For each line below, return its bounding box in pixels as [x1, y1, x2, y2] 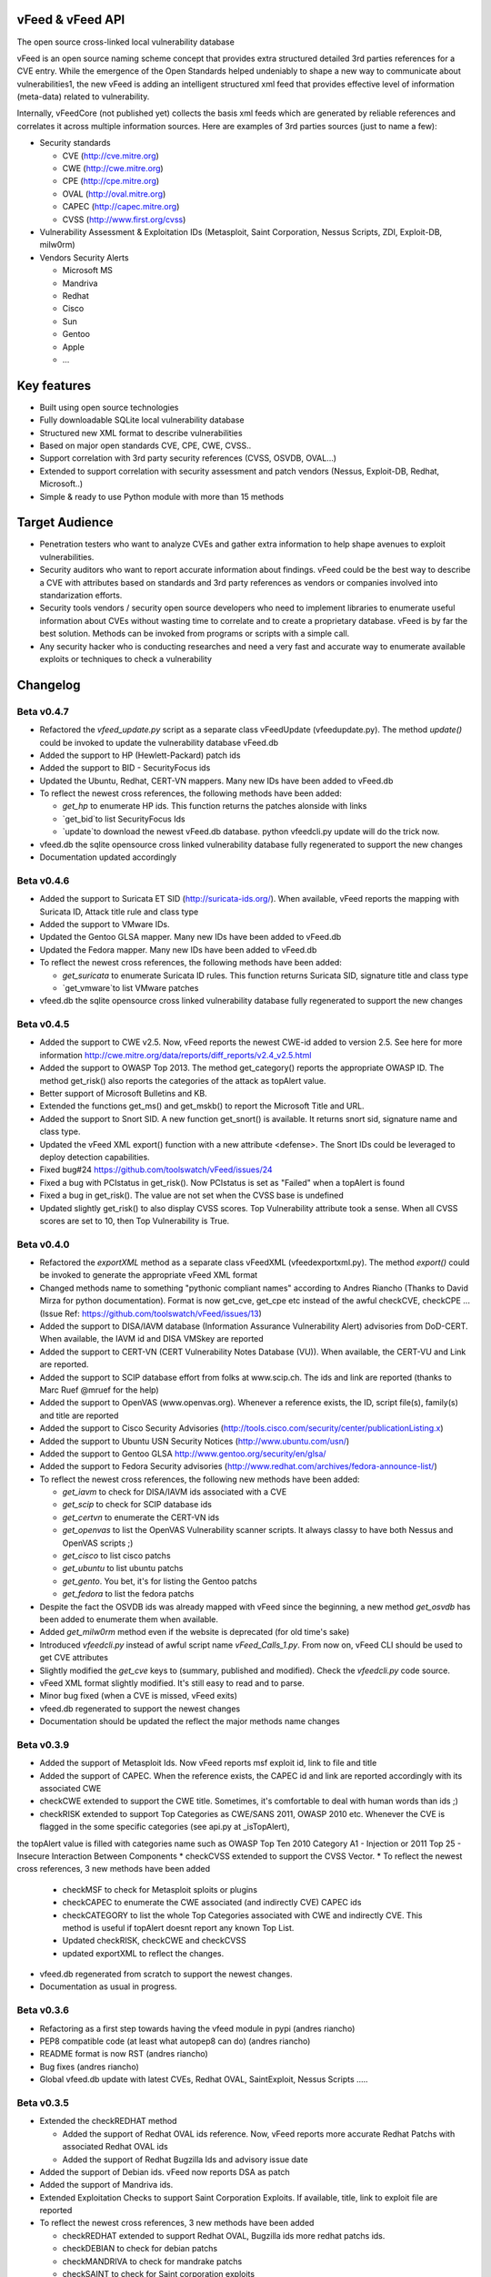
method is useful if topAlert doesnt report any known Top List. [62, 1922, 295, 1933]
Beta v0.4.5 [16, 1018, 70, 1031]
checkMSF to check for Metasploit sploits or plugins [62, 1884, 258, 1894]
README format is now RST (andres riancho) [39, 2048, 208, 2059]
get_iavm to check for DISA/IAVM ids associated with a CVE [62, 1486, 287, 1497]
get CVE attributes [39, 1652, 109, 1663]
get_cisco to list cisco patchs [62, 1550, 172, 1561]
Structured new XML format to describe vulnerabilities [39, 427, 243, 438]
